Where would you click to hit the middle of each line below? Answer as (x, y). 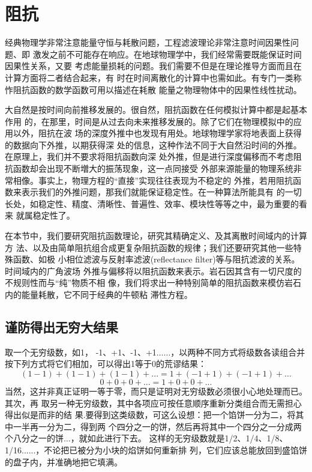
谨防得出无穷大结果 (61, 326)
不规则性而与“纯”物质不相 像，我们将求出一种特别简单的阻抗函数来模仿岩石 (153, 283)
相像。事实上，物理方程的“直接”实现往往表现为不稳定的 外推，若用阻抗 (153, 180)
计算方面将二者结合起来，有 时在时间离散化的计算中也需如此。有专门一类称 (153, 77)
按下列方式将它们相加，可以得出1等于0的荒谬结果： (106, 364)
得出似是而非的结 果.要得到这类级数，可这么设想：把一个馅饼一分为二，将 (150, 415)
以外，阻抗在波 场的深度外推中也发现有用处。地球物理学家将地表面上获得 (157, 133)
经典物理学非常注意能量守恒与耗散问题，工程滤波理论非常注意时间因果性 (148, 42)
